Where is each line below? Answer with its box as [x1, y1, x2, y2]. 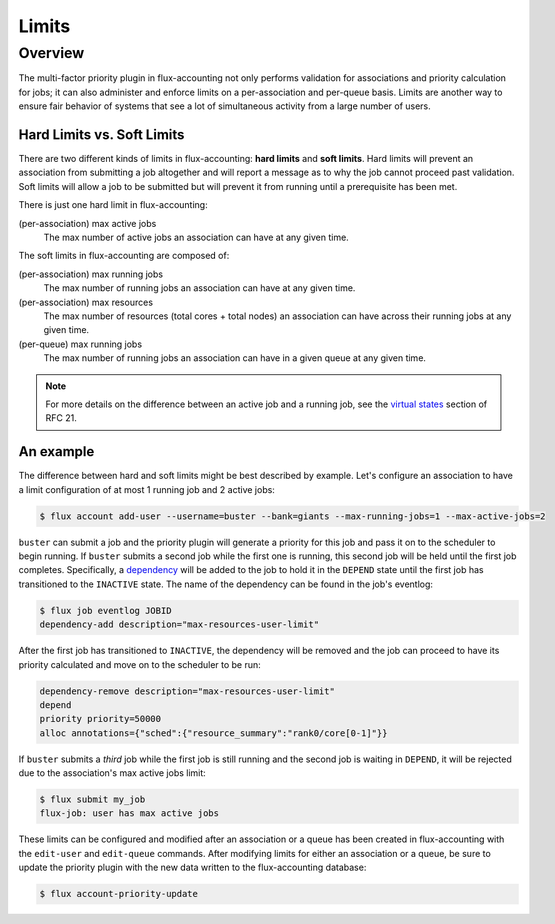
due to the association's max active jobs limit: [18, 767, 207, 779]
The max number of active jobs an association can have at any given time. [43, 231, 349, 244]
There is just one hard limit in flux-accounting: [18, 199, 209, 211]
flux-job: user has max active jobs [39, 808, 220, 819]
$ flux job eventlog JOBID [39, 605, 172, 616]
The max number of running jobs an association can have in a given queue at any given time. [43, 352, 427, 364]
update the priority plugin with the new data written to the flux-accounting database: [18, 861, 367, 874]
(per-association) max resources [18, 296, 154, 308]
